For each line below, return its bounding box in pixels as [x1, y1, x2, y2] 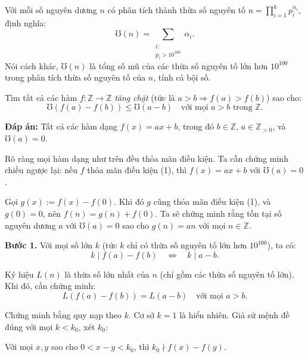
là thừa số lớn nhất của [64, 267, 150, 280]
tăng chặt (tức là [114, 91, 175, 103]
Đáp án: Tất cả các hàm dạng [5, 120, 118, 133]
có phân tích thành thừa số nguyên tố [107, 4, 246, 16]
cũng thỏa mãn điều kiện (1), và [153, 195, 271, 208]
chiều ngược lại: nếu [5, 164, 78, 176]
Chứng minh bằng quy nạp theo [5, 308, 122, 321]
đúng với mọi [5, 320, 53, 333]
